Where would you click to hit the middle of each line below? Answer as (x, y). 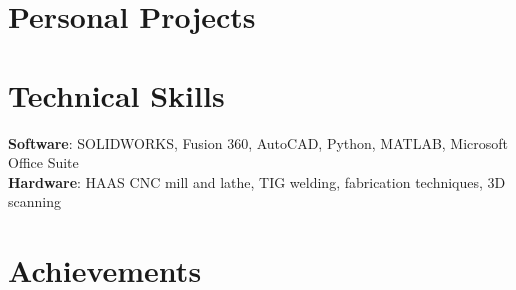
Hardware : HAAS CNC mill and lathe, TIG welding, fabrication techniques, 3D (257, 181)
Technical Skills (116, 94)
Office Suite (43, 162)
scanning (34, 201)
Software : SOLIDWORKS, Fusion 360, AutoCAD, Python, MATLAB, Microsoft (258, 142)
